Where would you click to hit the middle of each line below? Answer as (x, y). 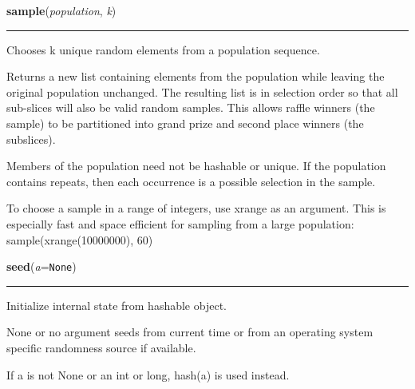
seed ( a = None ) (41, 266)
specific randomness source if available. (101, 347)
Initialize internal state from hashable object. (117, 305)
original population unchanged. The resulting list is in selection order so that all (202, 91)
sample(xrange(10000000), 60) (80, 239)
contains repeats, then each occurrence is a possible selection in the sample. (191, 181)
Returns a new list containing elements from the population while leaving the (196, 76)
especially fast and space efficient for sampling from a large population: (180, 223)
